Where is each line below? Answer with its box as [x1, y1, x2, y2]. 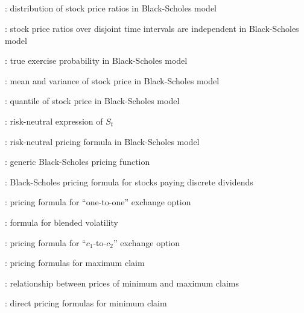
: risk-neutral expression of [5, 114, 103, 127]
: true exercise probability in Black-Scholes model [5, 54, 188, 67]
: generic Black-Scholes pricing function [5, 155, 150, 168]
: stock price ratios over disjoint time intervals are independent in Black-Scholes [5, 22, 299, 34]
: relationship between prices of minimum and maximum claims [5, 276, 239, 289]
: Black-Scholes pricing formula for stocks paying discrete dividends [5, 175, 253, 188]
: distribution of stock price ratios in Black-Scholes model [5, 2, 217, 14]
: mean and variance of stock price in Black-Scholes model [5, 74, 220, 87]
